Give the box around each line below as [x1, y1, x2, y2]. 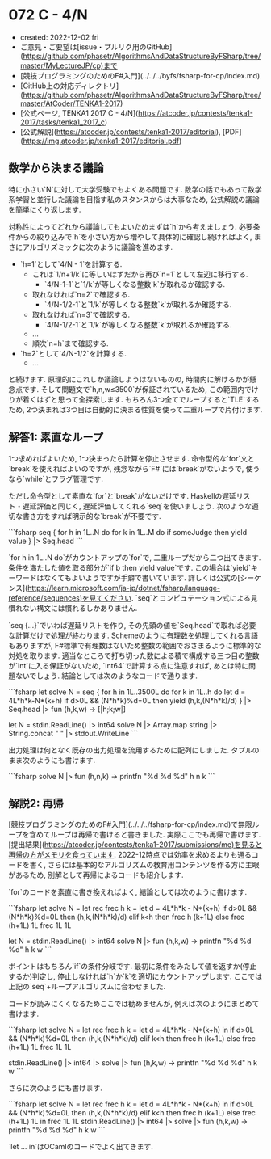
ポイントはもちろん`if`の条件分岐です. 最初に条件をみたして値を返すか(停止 [8, 962, 257, 971]
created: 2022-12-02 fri [19, 32, 99, 42]
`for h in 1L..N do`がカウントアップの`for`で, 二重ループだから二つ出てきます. [8, 552, 261, 563]
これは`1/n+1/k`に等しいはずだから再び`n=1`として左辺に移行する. [31, 269, 248, 279]
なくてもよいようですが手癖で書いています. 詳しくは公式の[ [43, 572, 240, 583]
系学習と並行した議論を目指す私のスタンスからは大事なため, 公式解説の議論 [8, 194, 260, 204]
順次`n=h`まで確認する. [31, 338, 109, 348]
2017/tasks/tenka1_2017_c [19, 117, 105, 127]
